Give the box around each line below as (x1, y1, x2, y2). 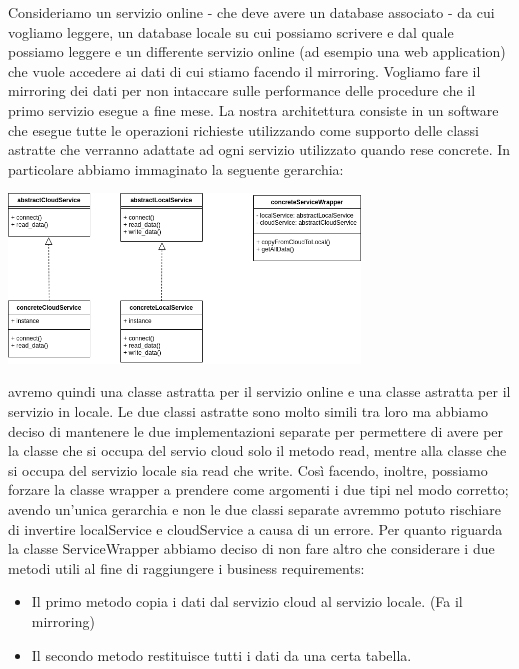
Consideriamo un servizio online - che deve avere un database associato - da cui (8, 2, 495, 22)
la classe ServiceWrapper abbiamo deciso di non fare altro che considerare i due (8, 538, 495, 559)
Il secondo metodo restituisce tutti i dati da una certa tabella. (31, 644, 412, 665)
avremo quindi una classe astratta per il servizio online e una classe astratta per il (8, 381, 511, 402)
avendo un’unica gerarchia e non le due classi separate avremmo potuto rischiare (8, 499, 501, 520)
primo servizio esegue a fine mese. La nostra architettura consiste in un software (8, 99, 499, 120)
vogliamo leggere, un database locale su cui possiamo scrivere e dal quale (8, 21, 454, 42)
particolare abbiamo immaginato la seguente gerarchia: (8, 158, 344, 179)
